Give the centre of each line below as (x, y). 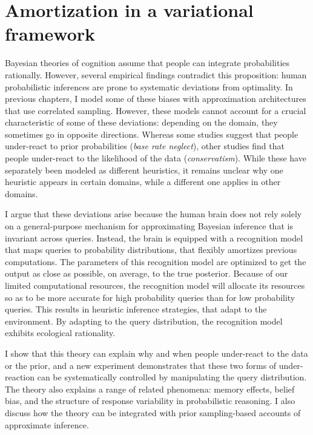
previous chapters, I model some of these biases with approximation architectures (156, 99)
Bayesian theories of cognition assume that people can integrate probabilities (147, 63)
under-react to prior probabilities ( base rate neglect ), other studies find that (145, 146)
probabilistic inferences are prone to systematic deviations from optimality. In (149, 86)
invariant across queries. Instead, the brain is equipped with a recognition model (154, 238)
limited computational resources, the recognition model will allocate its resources (155, 285)
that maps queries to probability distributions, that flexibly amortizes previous (151, 250)
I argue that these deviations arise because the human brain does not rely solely (153, 214)
